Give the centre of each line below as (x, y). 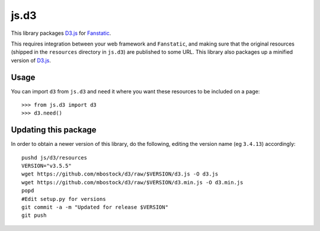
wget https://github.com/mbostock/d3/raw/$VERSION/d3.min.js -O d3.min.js (132, 182)
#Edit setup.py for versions (64, 199)
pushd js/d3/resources (55, 157)
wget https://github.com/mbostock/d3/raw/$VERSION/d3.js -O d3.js (120, 174)
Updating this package (54, 130)
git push (34, 215)
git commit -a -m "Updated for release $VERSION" (95, 207)
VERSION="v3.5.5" (47, 166)
